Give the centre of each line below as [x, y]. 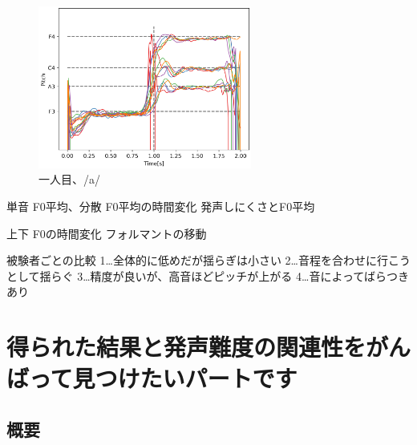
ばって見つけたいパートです [152, 378]
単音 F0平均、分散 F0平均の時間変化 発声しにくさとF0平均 [161, 206]
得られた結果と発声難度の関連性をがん [209, 347]
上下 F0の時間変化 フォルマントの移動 [107, 233]
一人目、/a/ [69, 179]
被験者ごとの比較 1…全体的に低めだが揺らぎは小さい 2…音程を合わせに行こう [208, 260]
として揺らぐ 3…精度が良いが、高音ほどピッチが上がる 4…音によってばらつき [208, 275]
